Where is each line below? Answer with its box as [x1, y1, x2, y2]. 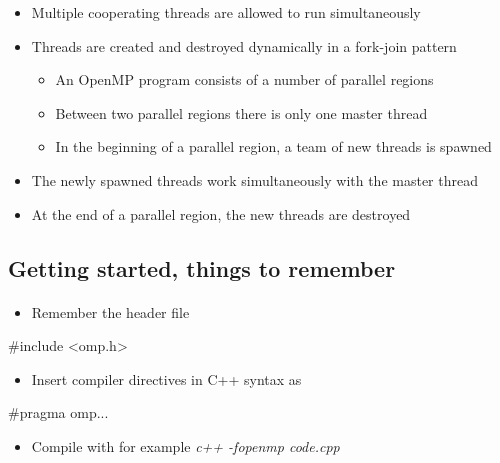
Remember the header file [31, 301, 190, 322]
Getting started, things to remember [8, 252, 396, 283]
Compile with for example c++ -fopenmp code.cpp [31, 435, 340, 456]
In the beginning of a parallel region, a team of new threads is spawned [55, 136, 492, 157]
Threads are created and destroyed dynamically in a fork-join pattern [31, 35, 457, 56]
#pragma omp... [8, 402, 109, 423]
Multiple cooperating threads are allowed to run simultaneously [31, 2, 421, 22]
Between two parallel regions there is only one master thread [55, 102, 428, 123]
